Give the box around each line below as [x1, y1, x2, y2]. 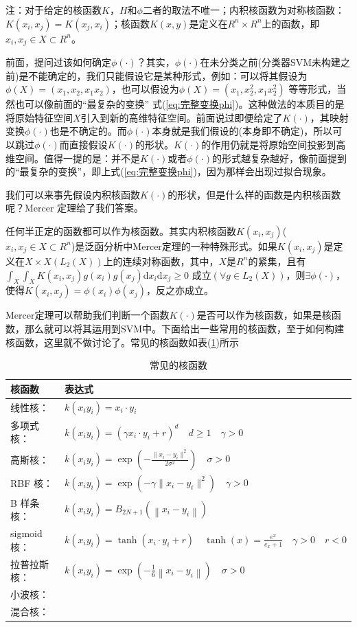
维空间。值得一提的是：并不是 [5, 150, 140, 165]
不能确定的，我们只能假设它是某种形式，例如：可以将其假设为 [28, 68, 308, 82]
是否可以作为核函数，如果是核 [196, 308, 332, 322]
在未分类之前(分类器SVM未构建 [200, 55, 341, 69]
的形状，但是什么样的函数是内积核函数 [168, 187, 341, 201]
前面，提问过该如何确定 [5, 55, 111, 69]
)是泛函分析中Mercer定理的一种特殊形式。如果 [71, 238, 277, 253]
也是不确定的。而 [49, 124, 127, 138]
